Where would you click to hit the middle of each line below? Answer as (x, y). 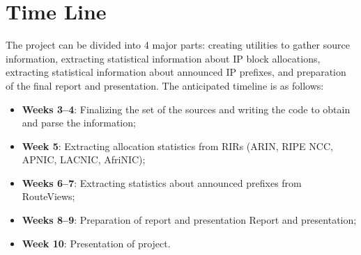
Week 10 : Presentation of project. (96, 243)
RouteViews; (48, 196)
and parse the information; (79, 123)
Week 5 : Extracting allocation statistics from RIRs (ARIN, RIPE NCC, (177, 146)
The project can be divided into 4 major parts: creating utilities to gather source (178, 45)
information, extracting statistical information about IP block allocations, (163, 58)
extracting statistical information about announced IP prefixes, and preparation (176, 72)
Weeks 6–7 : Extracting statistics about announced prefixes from (162, 182)
